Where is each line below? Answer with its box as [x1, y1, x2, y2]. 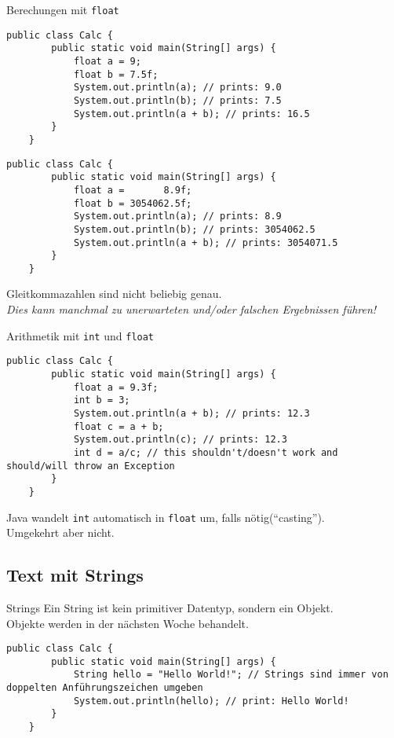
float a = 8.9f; [73, 184, 192, 196]
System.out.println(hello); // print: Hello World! [73, 695, 349, 707]
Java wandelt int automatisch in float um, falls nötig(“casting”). [6, 509, 325, 525]
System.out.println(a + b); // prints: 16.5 [73, 108, 310, 119]
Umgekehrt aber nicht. [6, 524, 115, 541]
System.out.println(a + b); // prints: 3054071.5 [73, 237, 338, 248]
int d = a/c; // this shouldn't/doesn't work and [73, 446, 338, 458]
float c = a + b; [73, 420, 164, 432]
